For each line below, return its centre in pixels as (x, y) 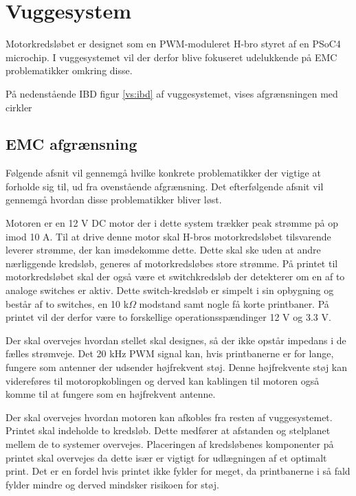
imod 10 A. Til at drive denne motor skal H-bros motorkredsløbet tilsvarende (168, 236)
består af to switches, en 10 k (67, 303)
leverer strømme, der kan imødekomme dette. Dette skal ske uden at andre (163, 250)
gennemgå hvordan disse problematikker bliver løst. (114, 200)
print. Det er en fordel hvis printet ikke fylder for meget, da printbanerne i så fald (178, 471)
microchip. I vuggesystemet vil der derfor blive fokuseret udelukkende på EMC (171, 57)
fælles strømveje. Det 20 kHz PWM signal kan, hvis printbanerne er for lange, (170, 353)
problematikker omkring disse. (69, 70)
